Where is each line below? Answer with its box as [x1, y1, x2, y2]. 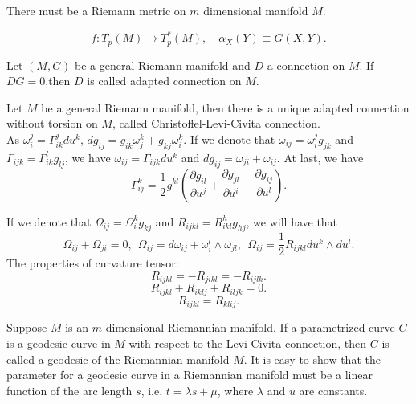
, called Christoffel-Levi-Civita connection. [112, 115, 320, 132]
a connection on [267, 56, 345, 73]
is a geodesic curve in [6, 334, 111, 351]
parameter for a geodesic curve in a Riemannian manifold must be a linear [6, 366, 373, 383]
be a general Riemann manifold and [75, 56, 251, 73]
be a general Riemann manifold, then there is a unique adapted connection [41, 99, 410, 116]
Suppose [6, 319, 47, 336]
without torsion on [6, 115, 98, 132]
